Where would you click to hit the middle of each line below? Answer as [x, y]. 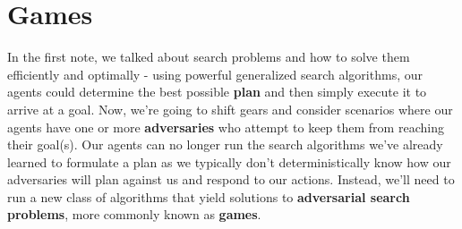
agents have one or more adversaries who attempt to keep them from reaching [226, 127]
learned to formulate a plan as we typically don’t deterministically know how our [229, 161]
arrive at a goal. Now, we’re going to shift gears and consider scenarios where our [230, 109]
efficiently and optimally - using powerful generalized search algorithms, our [215, 74]
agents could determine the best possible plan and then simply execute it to [217, 92]
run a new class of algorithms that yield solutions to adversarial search [209, 196]
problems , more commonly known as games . [134, 214]
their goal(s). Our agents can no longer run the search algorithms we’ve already [225, 144]
